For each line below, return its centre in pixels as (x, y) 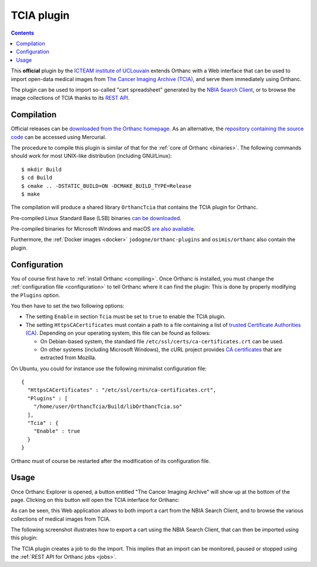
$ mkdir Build (41, 169)
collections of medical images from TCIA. (61, 519)
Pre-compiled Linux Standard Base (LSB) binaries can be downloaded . (96, 218)
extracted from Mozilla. (68, 357)
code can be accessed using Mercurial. (59, 137)
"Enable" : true (57, 431)
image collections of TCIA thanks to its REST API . (70, 98)
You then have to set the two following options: (68, 306)
